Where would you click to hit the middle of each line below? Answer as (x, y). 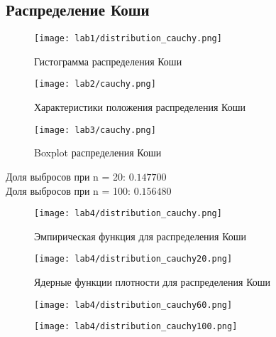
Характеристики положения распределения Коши (140, 107)
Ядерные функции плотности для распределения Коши (153, 282)
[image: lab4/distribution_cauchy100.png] (136, 327)
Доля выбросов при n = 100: (68, 190)
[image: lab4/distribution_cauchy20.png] (133, 259)
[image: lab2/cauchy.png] (95, 84)
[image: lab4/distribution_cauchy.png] (128, 214)
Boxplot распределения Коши (98, 153)
